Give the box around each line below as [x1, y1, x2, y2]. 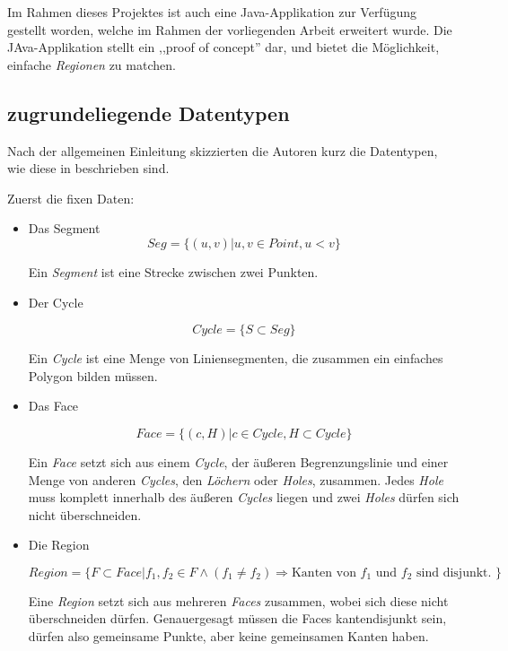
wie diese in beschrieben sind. [7, 159, 170, 178]
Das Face [28, 396, 79, 415]
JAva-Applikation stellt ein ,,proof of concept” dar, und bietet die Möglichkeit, [7, 38, 440, 56]
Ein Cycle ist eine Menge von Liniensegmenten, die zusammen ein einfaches [28, 349, 443, 368]
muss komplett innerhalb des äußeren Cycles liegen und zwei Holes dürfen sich [28, 488, 460, 507]
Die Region [28, 535, 90, 554]
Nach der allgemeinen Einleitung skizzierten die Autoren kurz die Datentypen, [7, 141, 438, 160]
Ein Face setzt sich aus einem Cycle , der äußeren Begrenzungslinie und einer [28, 452, 449, 471]
